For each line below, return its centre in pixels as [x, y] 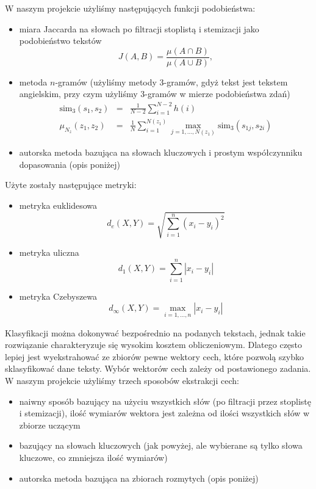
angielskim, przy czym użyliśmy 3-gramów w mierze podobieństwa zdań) [155, 94]
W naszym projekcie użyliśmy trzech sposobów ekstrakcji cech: [122, 380]
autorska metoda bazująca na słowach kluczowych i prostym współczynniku [161, 152]
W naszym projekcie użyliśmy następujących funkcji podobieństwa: [130, 8]
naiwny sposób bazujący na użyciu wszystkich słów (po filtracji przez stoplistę [165, 401]
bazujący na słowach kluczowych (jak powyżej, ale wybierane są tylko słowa [161, 445]
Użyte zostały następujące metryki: [71, 185]
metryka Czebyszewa [58, 296]
